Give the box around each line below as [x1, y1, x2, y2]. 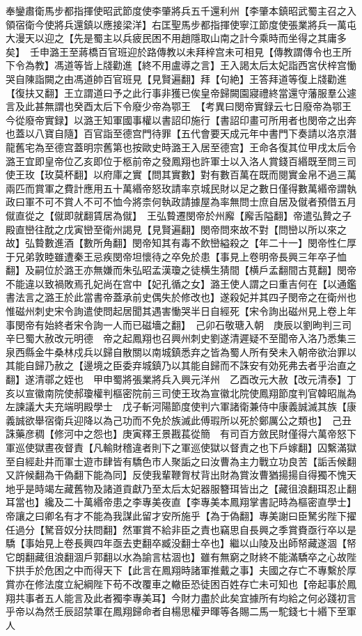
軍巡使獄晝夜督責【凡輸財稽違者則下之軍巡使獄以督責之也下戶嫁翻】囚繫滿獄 [6, 440, 356, 454]
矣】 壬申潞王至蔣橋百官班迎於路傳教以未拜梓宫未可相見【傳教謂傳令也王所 [6, 44, 352, 59]
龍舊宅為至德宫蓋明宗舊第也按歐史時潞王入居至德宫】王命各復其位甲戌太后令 [6, 139, 356, 154]
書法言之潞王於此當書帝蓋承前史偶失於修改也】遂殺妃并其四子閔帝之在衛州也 [6, 290, 356, 304]
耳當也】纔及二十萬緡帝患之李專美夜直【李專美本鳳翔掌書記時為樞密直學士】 [6, 495, 356, 509]
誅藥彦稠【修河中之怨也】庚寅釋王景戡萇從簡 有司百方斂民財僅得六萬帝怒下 [6, 426, 356, 441]
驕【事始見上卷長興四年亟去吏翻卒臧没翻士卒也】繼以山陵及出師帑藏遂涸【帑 [6, 536, 356, 550]
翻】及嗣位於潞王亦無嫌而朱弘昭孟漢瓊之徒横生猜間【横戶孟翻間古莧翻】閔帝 [6, 263, 356, 277]
